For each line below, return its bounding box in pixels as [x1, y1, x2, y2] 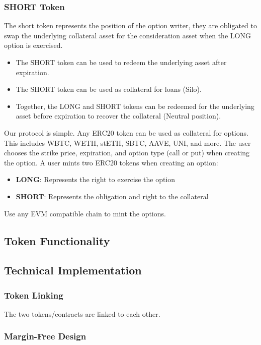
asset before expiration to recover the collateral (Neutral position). [16, 110, 221, 121]
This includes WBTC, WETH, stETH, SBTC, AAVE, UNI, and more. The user [4, 137, 251, 148]
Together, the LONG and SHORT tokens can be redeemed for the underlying [16, 100, 254, 111]
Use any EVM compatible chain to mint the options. [4, 208, 166, 218]
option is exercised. [4, 40, 63, 50]
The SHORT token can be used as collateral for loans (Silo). [16, 84, 202, 94]
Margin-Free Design [4, 330, 86, 342]
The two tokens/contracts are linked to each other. [4, 308, 160, 319]
